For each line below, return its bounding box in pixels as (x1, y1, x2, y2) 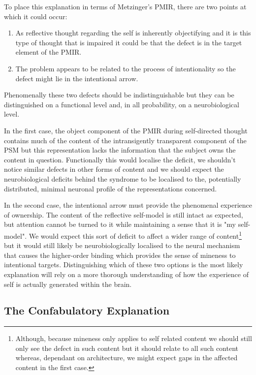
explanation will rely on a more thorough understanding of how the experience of (4, 269, 249, 279)
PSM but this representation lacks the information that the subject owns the (4, 145, 236, 155)
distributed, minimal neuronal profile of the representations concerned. (4, 183, 217, 193)
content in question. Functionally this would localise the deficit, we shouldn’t (4, 154, 236, 164)
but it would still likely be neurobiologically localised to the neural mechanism (4, 240, 240, 250)
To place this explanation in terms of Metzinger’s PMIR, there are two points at (4, 1, 247, 11)
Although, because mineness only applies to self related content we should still (15, 333, 252, 344)
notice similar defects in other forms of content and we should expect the (4, 164, 224, 174)
